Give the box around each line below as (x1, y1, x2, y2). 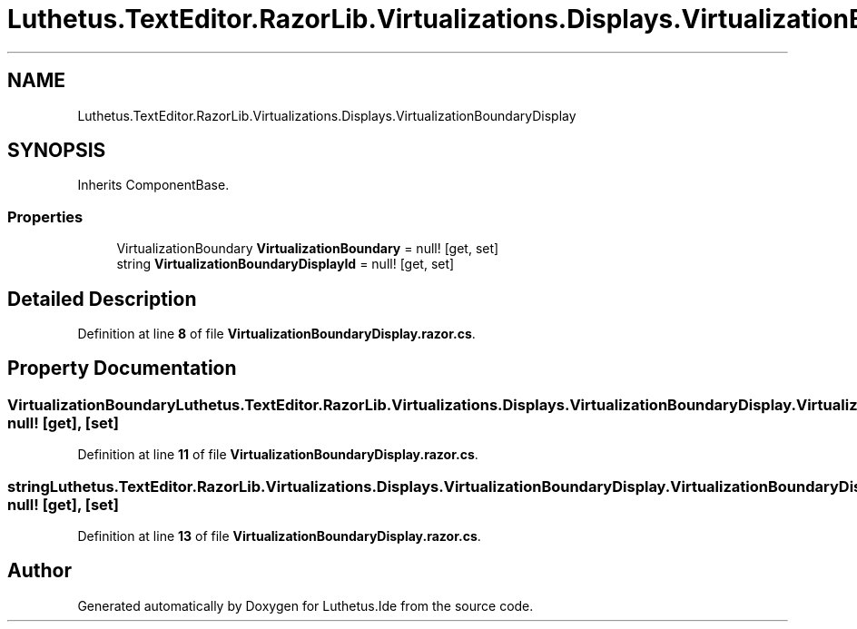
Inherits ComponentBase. (77, 177, 230, 193)
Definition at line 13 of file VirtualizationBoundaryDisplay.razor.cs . (77, 528, 481, 544)
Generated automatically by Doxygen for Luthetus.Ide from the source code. (77, 597, 534, 614)
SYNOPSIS (7, 139, 106, 162)
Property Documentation (7, 357, 237, 380)
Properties (7, 207, 84, 226)
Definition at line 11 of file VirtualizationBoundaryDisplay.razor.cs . (77, 447, 478, 463)
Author (7, 559, 72, 583)
